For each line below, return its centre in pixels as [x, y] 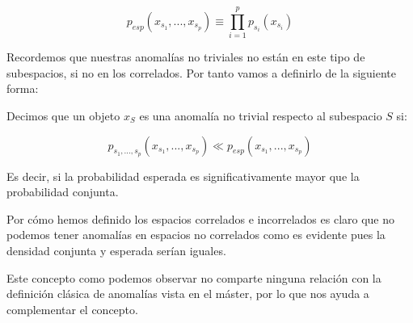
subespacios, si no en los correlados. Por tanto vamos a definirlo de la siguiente [201, 72]
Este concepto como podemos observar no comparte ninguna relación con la [194, 277]
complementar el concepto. [72, 309]
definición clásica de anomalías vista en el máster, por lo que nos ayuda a [188, 294]
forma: [23, 88]
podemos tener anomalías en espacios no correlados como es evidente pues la [196, 235]
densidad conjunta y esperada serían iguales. [116, 251]
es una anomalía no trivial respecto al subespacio [261, 115]
